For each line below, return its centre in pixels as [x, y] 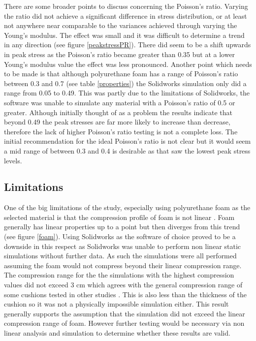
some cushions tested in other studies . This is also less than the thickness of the [125, 294]
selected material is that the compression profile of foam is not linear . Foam [119, 217]
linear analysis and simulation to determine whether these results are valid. [117, 333]
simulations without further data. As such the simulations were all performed [120, 256]
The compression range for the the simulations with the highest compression [119, 275]
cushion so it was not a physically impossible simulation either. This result [116, 304]
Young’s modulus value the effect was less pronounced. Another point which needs [128, 64]
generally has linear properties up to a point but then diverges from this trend [122, 227]
